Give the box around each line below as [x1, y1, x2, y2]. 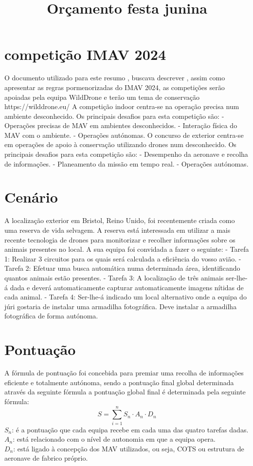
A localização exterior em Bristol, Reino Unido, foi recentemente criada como [4, 215, 235, 225]
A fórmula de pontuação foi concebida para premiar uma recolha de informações [4, 368, 244, 378]
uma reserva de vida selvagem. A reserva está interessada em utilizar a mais [4, 224, 231, 235]
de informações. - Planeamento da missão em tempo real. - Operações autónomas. [4, 158, 249, 168]
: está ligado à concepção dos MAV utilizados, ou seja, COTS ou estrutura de [13, 443, 244, 453]
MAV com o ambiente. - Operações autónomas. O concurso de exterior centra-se [4, 130, 244, 140]
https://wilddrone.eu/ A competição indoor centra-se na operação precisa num [4, 101, 239, 112]
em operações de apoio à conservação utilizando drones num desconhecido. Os [4, 139, 236, 149]
